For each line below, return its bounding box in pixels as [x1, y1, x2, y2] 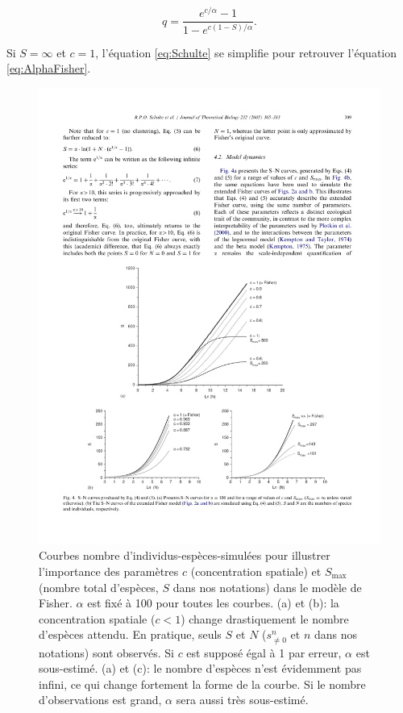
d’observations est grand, [39, 691, 162, 708]
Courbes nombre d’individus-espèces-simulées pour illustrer [39, 547, 330, 564]
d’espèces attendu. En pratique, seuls [39, 626, 222, 643]
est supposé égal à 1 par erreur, [186, 644, 342, 661]
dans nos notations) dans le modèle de [172, 578, 362, 595]
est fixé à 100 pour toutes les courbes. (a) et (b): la [87, 594, 339, 611]
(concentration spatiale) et [190, 562, 322, 579]
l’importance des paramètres [39, 562, 179, 579]
